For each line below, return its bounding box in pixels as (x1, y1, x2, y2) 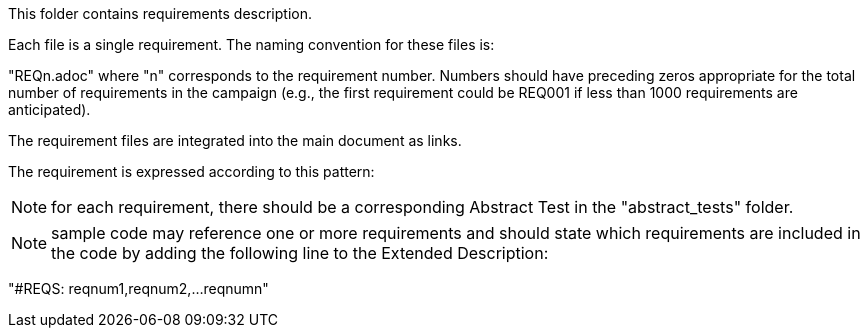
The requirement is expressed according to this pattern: (8, 163, 375, 180)
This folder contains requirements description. (8, 5, 312, 22)
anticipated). (8, 101, 91, 118)
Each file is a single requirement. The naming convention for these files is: (8, 36, 495, 53)
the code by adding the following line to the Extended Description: (51, 243, 549, 263)
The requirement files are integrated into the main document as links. (8, 132, 462, 149)
